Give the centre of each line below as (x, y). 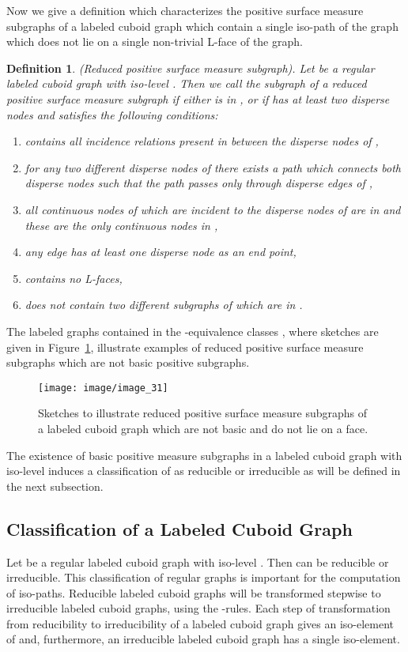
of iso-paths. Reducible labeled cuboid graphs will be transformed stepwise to (194, 592)
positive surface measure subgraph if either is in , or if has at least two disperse (198, 98)
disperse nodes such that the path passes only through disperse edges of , (199, 183)
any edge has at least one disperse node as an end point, (161, 252)
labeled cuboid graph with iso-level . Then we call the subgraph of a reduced (187, 83)
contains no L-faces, (74, 278)
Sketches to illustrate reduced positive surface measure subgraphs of (203, 413)
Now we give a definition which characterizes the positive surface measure (185, 10)
